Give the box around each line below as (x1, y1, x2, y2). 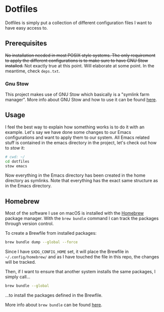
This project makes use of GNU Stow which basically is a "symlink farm (5, 92, 150, 97)
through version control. (5, 220, 54, 227)
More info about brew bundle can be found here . (5, 302, 103, 308)
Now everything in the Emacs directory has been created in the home (5, 172, 146, 178)
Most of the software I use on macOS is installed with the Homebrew (5, 210, 144, 216)
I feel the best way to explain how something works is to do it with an (5, 124, 145, 130)
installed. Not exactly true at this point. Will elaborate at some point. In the (5, 62, 155, 68)
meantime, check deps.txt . (5, 68, 60, 74)
